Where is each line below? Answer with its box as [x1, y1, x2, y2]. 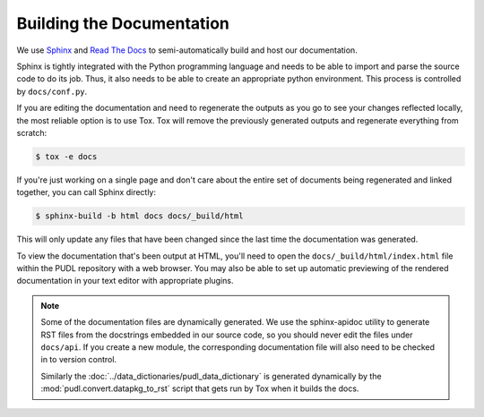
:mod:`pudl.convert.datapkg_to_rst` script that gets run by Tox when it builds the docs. [40, 383, 359, 394]
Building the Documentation [16, 13, 230, 33]
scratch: [16, 127, 48, 138]
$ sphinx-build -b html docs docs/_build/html [35, 211, 244, 221]
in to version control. [40, 354, 117, 365]
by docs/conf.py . [16, 86, 88, 97]
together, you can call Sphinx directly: [16, 187, 157, 198]
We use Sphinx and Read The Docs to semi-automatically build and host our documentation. [16, 45, 358, 55]
